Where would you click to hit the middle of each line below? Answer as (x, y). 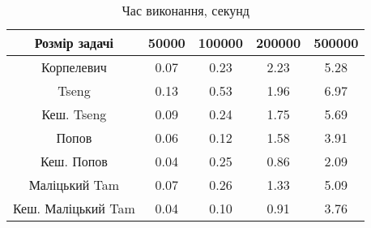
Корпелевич (74, 67)
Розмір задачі (74, 43)
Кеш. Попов (74, 161)
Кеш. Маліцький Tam (74, 208)
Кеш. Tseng (74, 114)
